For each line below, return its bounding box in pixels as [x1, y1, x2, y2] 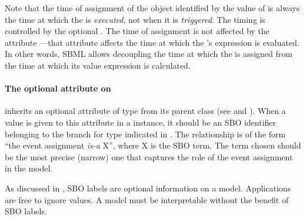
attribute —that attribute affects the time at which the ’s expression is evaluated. [5, 36, 300, 48]
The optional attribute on [5, 82, 111, 95]
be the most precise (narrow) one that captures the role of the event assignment [5, 150, 293, 163]
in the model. [5, 162, 53, 174]
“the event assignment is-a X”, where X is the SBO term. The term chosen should [5, 139, 301, 151]
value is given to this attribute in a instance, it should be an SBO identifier [5, 116, 277, 128]
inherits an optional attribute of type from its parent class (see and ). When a [5, 105, 286, 117]
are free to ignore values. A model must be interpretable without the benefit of [5, 193, 289, 205]
